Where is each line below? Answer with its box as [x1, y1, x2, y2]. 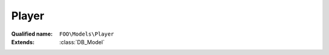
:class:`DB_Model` [59, 38, 105, 45]
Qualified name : [11, 30, 53, 37]
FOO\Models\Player [59, 30, 115, 37]
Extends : [11, 38, 35, 45]
